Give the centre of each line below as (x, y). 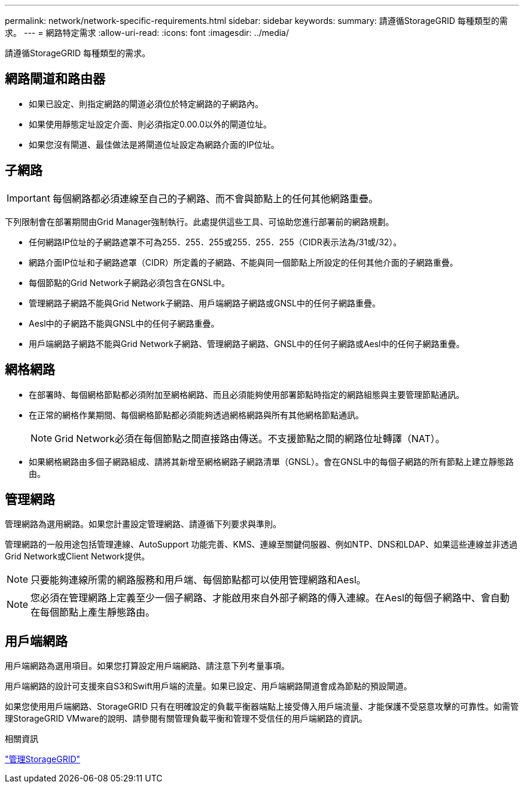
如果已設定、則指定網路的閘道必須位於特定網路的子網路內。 (146, 104)
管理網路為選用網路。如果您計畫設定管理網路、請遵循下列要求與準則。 (143, 524)
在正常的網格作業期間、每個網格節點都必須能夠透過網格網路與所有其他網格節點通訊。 (196, 415)
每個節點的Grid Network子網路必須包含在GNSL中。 (129, 282)
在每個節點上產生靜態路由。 (93, 612)
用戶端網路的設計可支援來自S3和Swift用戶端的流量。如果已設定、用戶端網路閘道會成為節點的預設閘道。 (208, 686)
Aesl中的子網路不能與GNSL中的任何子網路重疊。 (124, 323)
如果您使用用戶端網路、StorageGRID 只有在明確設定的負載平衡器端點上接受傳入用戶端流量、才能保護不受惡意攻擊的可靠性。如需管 (262, 707)
